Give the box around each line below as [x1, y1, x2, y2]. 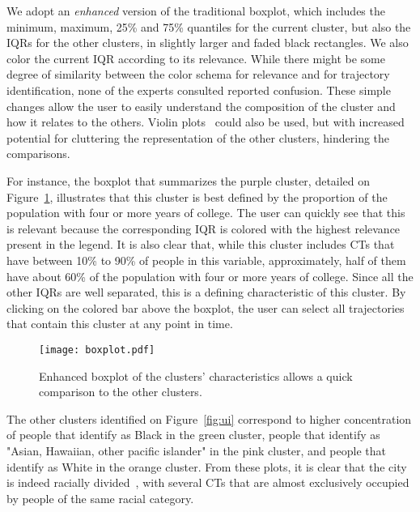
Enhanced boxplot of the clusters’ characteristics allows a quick [39, 367, 353, 384]
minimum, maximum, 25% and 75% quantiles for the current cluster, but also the [6, 18, 411, 35]
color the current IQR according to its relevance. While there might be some [6, 49, 385, 66]
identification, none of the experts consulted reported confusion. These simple [6, 81, 391, 98]
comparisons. [6, 145, 70, 162]
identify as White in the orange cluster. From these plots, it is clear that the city [6, 458, 407, 475]
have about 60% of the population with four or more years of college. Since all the [6, 267, 414, 284]
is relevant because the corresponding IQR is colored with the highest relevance [6, 220, 401, 237]
